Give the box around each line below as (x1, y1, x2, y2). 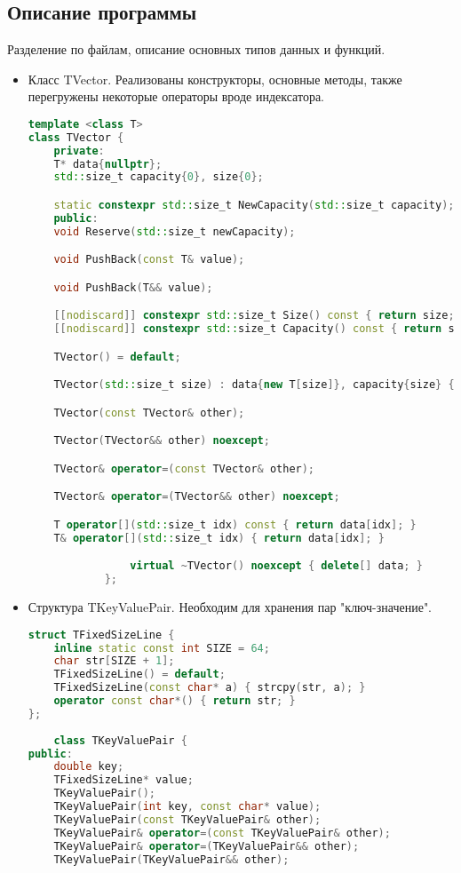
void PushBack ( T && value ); (53, 281, 213, 294)
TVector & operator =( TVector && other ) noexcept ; (53, 490, 340, 504)
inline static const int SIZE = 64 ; (53, 641, 270, 655)
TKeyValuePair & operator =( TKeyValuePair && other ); (53, 839, 360, 853)
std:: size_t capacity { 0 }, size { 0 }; (53, 171, 264, 184)
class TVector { (28, 131, 124, 144)
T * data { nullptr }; (53, 157, 163, 171)
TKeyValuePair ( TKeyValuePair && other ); (53, 853, 290, 866)
